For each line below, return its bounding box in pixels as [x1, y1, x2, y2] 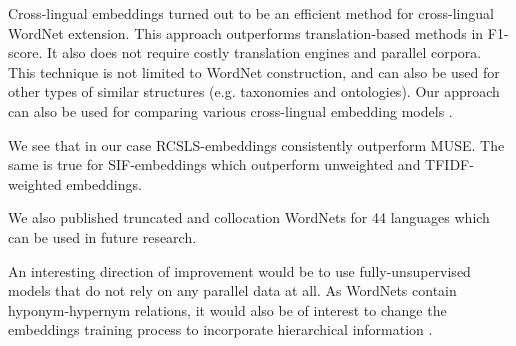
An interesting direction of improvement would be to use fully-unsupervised [8, 260, 471, 281]
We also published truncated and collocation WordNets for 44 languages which [8, 207, 490, 228]
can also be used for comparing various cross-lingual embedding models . [8, 100, 453, 121]
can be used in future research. [8, 226, 197, 247]
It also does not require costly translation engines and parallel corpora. [46, 42, 482, 63]
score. [8, 42, 43, 63]
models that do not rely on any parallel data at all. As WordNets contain [8, 280, 457, 301]
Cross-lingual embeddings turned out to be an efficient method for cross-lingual [8, 3, 494, 23]
